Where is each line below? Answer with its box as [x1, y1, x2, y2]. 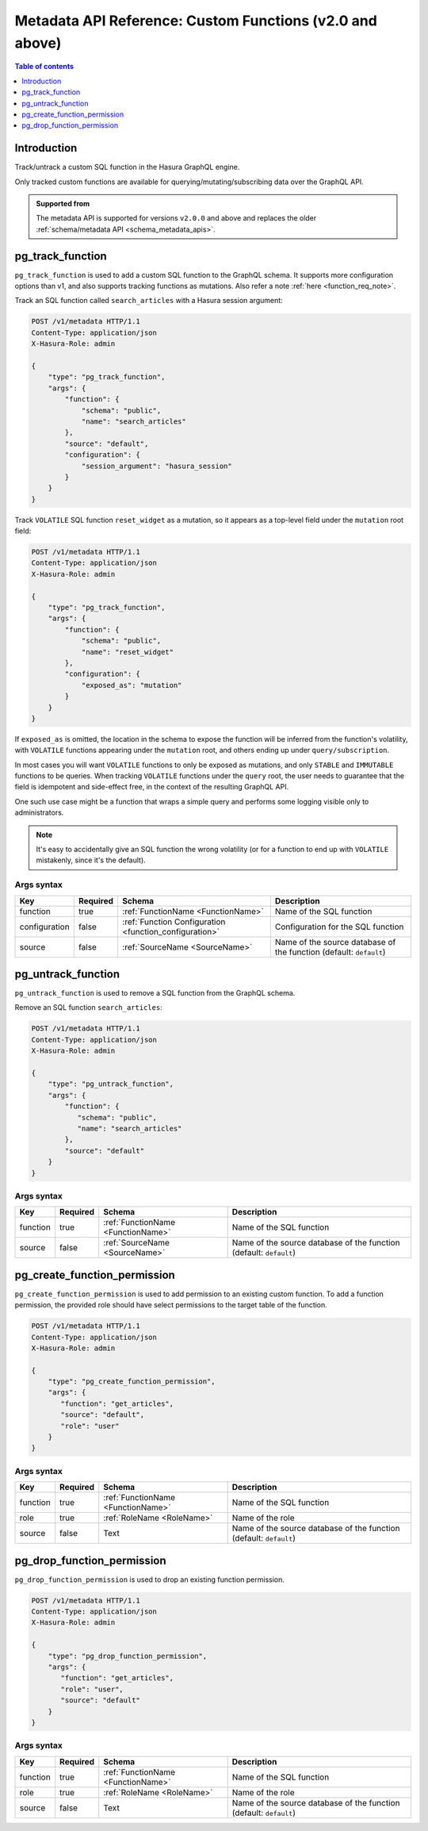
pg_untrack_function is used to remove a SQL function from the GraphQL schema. [14, 988, 296, 998]
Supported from [36, 198, 90, 208]
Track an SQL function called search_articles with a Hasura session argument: [14, 296, 283, 305]
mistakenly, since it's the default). [36, 855, 146, 865]
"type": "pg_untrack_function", [48, 1080, 174, 1088]
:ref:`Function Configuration [122, 916, 226, 927]
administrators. [14, 808, 64, 817]
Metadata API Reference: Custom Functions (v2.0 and [14, 12, 378, 29]
